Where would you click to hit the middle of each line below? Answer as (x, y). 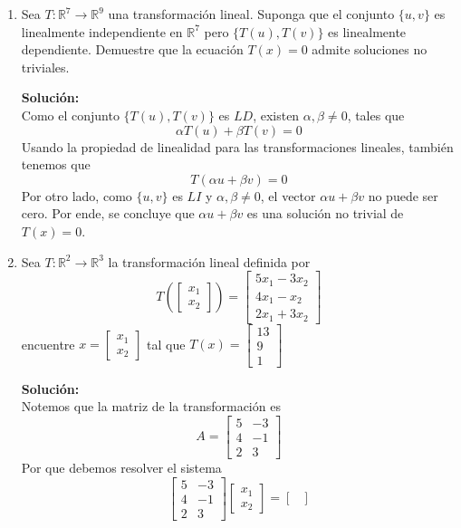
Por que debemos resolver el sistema (121, 467)
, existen (276, 115)
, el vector (288, 195)
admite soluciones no (370, 49)
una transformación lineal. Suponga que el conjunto (251, 14)
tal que (166, 344)
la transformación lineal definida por (209, 261)
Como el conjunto (70, 115)
